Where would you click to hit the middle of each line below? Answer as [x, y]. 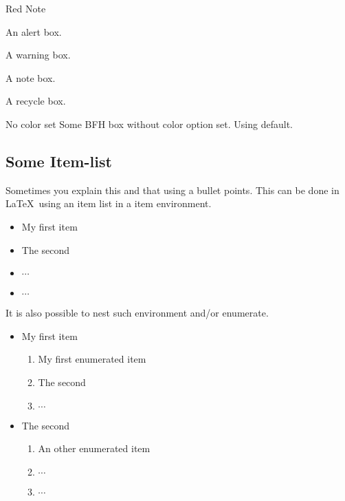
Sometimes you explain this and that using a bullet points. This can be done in [172, 190]
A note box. [31, 77]
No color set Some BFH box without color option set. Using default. [149, 124]
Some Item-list [59, 161]
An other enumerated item [94, 448]
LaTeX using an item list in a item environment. [109, 203]
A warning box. [38, 55]
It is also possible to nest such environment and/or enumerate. [137, 313]
